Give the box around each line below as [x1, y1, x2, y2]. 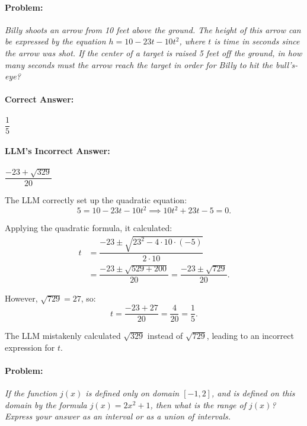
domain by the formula [5, 398, 87, 411]
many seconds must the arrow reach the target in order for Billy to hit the [5, 58, 273, 71]
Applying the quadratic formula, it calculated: [5, 222, 172, 234]
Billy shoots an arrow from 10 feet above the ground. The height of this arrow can [5, 23, 301, 36]
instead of [147, 329, 183, 342]
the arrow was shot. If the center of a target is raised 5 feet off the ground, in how [5, 46, 302, 59]
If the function [5, 387, 57, 399]
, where [179, 35, 206, 47]
